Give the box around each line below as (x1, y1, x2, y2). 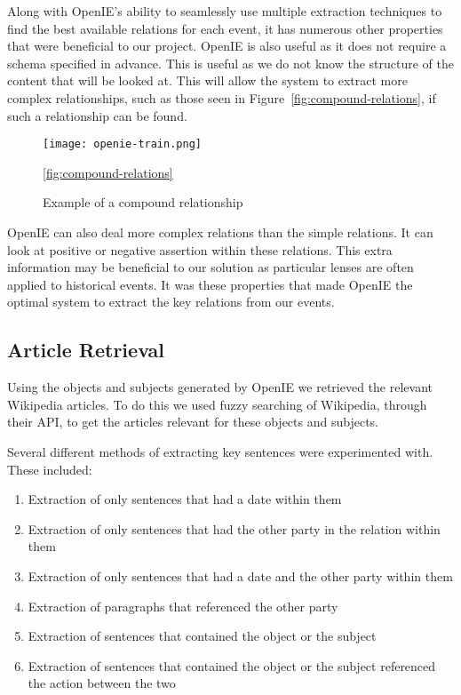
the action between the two (28, 674, 176, 692)
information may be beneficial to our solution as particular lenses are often (7, 258, 414, 276)
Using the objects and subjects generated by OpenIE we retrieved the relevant (7, 378, 433, 396)
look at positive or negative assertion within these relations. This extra (7, 240, 393, 259)
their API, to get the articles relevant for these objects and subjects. (7, 412, 378, 431)
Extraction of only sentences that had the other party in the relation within (28, 519, 441, 538)
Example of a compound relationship (43, 193, 243, 212)
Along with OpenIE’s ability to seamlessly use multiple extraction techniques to (7, 2, 442, 20)
